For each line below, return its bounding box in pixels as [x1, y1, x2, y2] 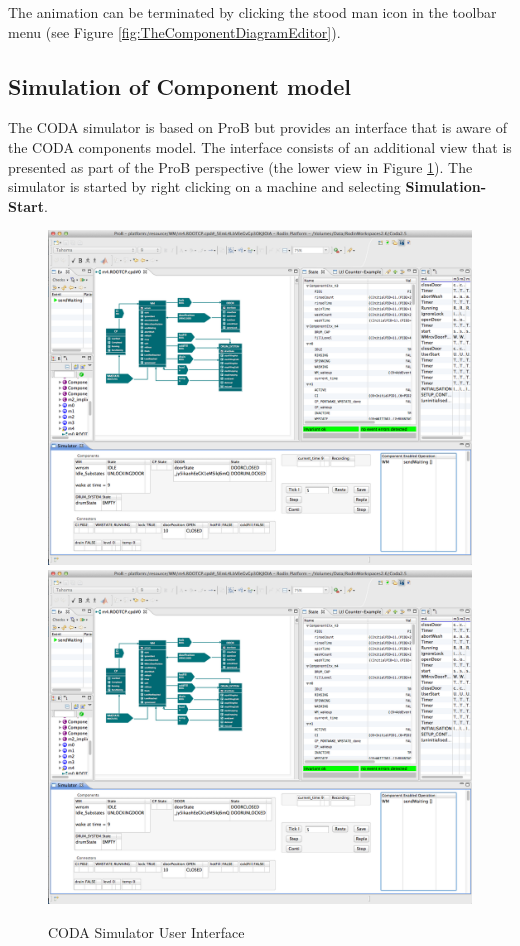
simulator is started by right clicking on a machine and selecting [8, 176, 401, 197]
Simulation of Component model [8, 70, 352, 101]
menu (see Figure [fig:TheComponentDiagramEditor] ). [8, 21, 341, 42]
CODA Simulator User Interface [48, 921, 245, 942]
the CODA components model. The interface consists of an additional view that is [8, 136, 512, 157]
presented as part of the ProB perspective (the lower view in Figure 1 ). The [8, 156, 473, 177]
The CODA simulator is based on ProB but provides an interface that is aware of [8, 117, 507, 138]
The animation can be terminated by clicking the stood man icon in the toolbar [8, 2, 497, 22]
